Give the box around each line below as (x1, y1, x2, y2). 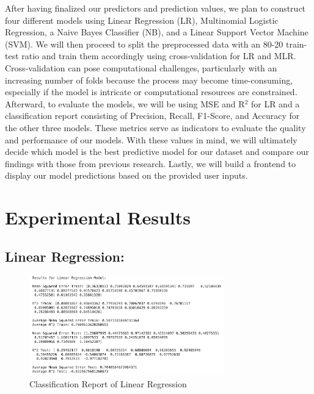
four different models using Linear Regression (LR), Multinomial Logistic (5, 13, 279, 26)
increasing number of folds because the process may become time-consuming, (5, 73, 293, 86)
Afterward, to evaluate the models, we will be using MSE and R (5, 97, 245, 110)
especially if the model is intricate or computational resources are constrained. (5, 85, 298, 98)
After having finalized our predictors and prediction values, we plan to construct (5, 2, 306, 14)
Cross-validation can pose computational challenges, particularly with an (5, 61, 277, 74)
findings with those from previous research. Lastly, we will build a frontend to (5, 157, 296, 170)
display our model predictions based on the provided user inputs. (5, 169, 248, 182)
